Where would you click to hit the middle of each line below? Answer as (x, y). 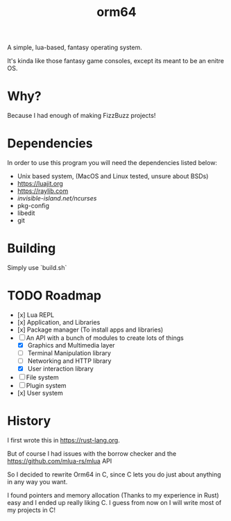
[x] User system (40, 393)
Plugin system (46, 386)
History (29, 421)
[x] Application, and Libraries (59, 322)
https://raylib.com (43, 191)
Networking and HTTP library (69, 361)
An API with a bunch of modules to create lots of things (105, 338)
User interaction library (60, 369)
